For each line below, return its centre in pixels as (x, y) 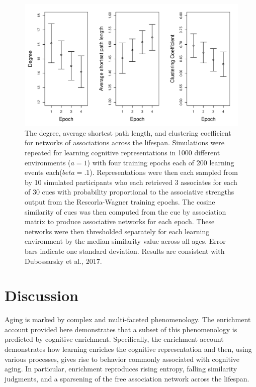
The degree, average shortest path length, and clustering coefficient (128, 132)
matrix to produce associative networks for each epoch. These (120, 221)
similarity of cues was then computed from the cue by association (125, 211)
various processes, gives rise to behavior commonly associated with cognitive (122, 359)
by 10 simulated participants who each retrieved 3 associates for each (131, 182)
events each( (44, 172)
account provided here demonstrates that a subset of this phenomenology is (121, 329)
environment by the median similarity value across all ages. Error (125, 241)
